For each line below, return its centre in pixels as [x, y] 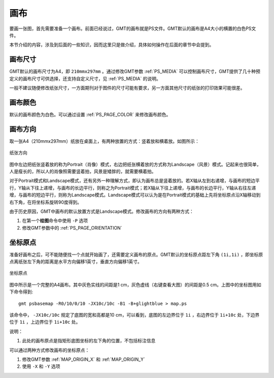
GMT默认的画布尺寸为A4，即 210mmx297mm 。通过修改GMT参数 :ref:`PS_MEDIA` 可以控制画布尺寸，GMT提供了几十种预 [135, 72]
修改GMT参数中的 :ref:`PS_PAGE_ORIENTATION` [72, 228]
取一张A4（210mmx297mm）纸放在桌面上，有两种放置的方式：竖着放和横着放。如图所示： [105, 141]
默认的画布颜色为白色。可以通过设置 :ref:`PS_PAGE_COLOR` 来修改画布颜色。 [90, 114]
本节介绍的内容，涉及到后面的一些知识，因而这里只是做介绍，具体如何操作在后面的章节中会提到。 [112, 45]
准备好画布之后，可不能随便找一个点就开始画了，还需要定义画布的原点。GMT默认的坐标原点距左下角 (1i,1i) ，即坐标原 [136, 255]
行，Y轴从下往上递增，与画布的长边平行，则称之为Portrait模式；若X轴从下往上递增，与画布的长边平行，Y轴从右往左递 [133, 187]
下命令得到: [21, 292]
